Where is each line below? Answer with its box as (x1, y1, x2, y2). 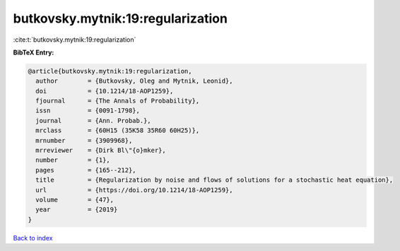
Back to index (13, 233, 53, 242)
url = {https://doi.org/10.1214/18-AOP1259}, (35, 186, 233, 194)
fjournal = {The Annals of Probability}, (35, 97, 200, 105)
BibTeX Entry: (13, 48, 54, 57)
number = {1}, (35, 156, 111, 164)
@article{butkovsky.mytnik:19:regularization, (28, 67, 192, 75)
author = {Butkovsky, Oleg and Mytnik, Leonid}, (35, 77, 233, 85)
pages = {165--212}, (35, 166, 137, 174)
